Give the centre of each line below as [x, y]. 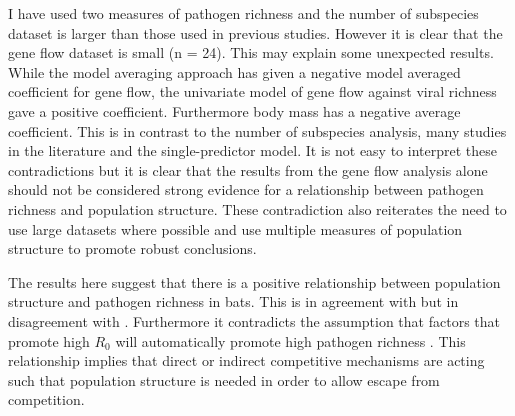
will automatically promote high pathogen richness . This [290, 340]
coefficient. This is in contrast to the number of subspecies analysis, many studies [257, 130]
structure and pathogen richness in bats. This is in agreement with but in [233, 301]
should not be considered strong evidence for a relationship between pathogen [246, 189]
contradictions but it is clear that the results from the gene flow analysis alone [248, 169]
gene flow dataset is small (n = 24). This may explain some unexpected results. [251, 52]
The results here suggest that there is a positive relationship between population [254, 281]
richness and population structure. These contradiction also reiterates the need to [257, 208]
